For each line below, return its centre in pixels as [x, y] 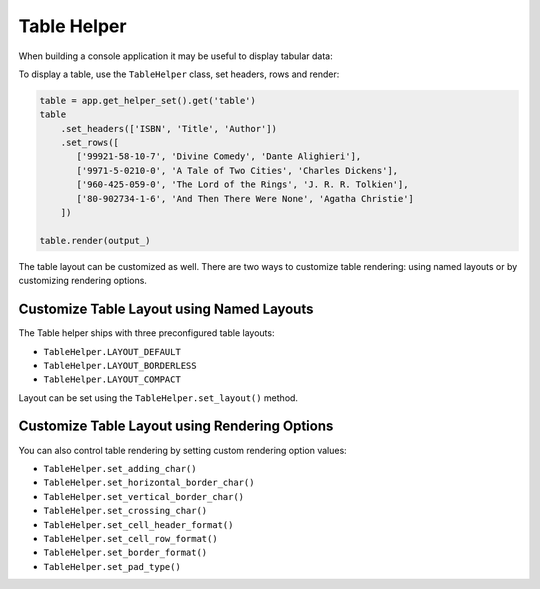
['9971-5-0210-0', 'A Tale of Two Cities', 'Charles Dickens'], [237, 170]
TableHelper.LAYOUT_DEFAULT [112, 351]
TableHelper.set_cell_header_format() [138, 524]
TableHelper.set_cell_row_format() [131, 538]
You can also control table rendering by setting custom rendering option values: [182, 450]
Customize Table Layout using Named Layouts [166, 309]
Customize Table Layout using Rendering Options [176, 426]
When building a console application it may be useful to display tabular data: [176, 56]
